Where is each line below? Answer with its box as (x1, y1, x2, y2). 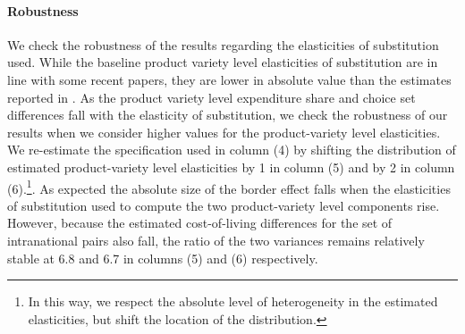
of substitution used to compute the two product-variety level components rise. (7, 196, 440, 214)
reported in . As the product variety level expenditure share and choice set (7, 88, 416, 106)
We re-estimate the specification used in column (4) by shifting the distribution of (7, 140, 456, 159)
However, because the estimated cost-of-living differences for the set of (7, 213, 393, 232)
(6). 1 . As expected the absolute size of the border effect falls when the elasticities (7, 176, 451, 197)
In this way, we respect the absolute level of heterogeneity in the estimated (28, 292, 438, 311)
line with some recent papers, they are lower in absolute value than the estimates (7, 70, 452, 88)
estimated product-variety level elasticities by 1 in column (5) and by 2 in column (7, 157, 455, 176)
